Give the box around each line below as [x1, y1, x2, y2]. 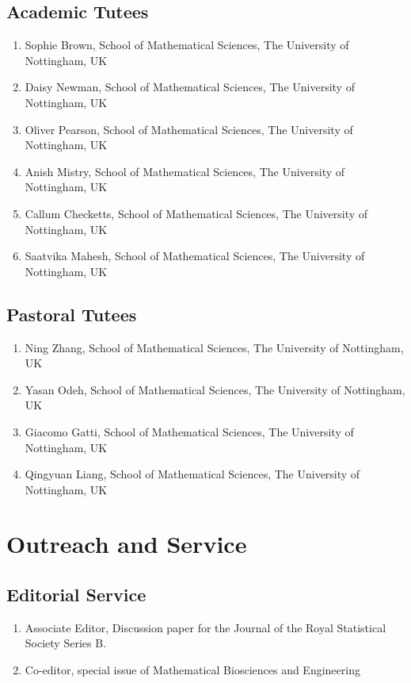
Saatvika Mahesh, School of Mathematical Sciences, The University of [25, 247, 365, 264]
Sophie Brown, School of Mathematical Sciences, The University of [25, 36, 349, 53]
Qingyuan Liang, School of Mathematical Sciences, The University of [25, 466, 360, 482]
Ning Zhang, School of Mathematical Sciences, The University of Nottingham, [25, 339, 404, 355]
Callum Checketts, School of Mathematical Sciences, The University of [25, 205, 368, 221]
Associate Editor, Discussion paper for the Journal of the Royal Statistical [25, 619, 386, 635]
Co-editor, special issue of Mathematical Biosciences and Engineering [25, 662, 360, 678]
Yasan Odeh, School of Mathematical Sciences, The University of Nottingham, [25, 381, 405, 397]
